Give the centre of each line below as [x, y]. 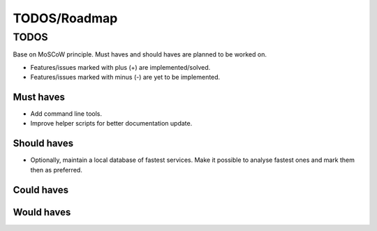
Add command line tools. [66, 114]
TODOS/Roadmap [65, 18]
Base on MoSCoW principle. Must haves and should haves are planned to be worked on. [140, 54]
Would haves [42, 212]
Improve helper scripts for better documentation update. [111, 124]
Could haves [41, 189]
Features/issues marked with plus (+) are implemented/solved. [120, 67]
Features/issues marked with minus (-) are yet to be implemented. [125, 77]
